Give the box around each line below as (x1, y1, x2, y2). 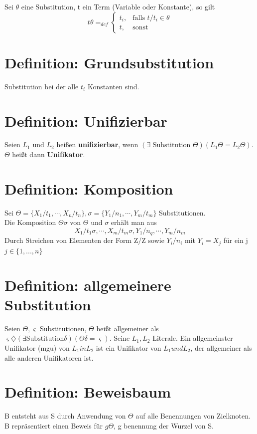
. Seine (109, 333, 130, 343)
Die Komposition (4, 217, 56, 227)
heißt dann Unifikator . (12, 149, 85, 160)
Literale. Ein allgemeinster (152, 333, 233, 343)
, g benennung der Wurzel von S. (114, 420, 214, 431)
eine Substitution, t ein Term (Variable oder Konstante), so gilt (21, 1, 215, 11)
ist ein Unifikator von (96, 342, 161, 353)
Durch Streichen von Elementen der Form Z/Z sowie (4, 235, 164, 245)
